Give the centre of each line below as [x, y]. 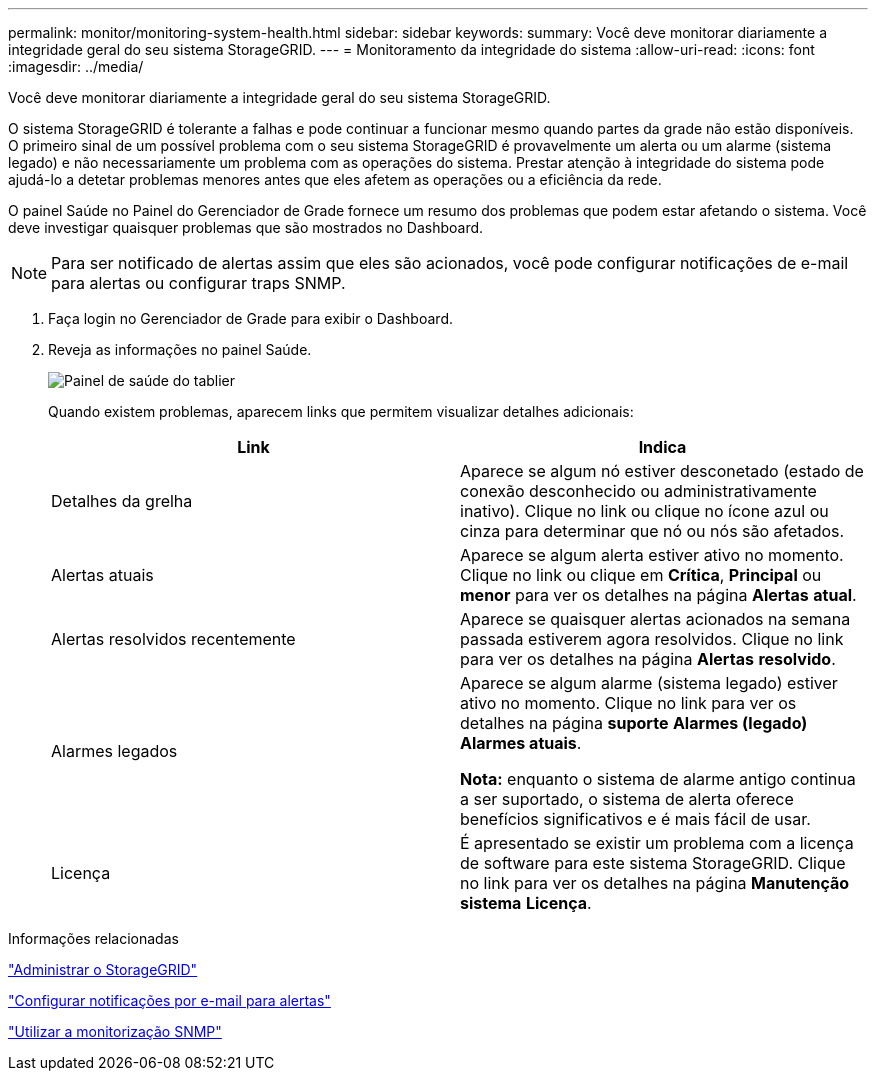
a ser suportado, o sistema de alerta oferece [627, 799]
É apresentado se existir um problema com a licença [657, 843]
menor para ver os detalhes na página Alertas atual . [658, 595]
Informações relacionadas [93, 938]
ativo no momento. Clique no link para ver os [628, 703]
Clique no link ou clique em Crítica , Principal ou [641, 575]
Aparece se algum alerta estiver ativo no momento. [652, 555]
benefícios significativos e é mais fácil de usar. [635, 819]
